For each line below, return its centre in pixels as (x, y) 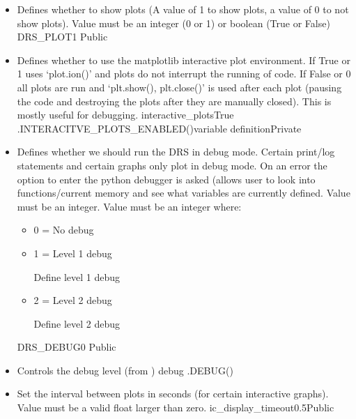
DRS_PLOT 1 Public (62, 37)
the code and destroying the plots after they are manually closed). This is (174, 101)
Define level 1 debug (77, 276)
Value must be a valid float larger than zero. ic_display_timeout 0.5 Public (176, 407)
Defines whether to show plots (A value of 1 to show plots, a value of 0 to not (183, 9)
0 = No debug (64, 230)
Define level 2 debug (77, 323)
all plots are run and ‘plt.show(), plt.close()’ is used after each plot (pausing (179, 87)
